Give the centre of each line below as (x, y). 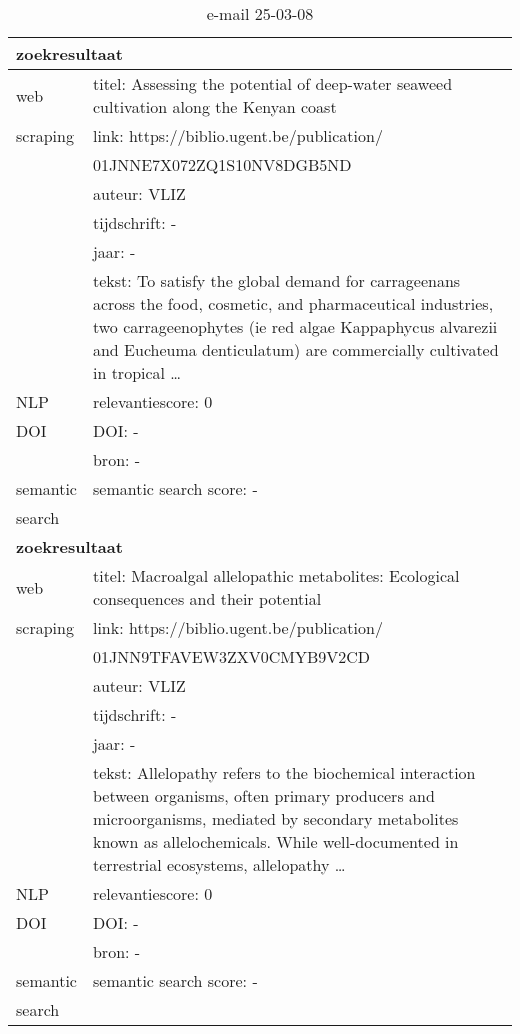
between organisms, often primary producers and (263, 795)
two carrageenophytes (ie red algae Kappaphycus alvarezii (295, 326)
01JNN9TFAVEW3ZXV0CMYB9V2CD (231, 656)
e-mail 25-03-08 (260, 13)
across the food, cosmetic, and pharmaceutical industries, (293, 303)
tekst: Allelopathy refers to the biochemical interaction (284, 772)
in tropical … (137, 372)
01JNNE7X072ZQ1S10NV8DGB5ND (222, 164)
